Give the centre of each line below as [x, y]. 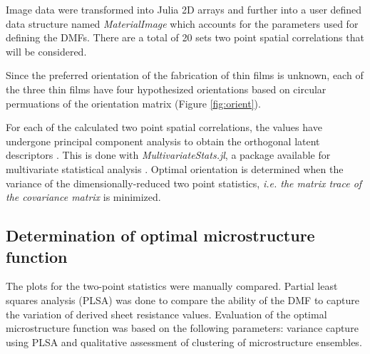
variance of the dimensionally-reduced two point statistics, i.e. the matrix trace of [184, 183]
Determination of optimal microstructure [160, 235]
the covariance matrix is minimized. [83, 197]
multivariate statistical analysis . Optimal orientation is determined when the [175, 168]
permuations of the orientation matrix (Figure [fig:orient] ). [133, 103]
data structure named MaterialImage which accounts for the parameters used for [182, 23]
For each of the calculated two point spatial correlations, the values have [164, 127]
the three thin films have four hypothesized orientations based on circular [166, 89]
